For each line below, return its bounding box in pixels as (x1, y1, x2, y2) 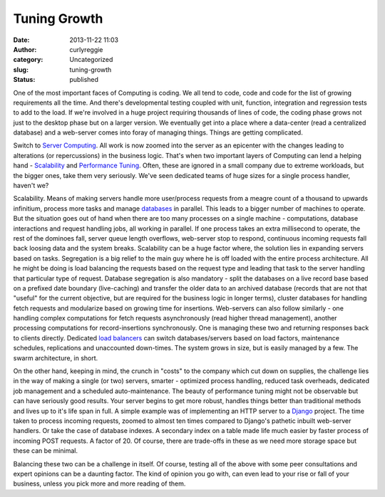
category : (13, 56, 43, 64)
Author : (13, 45, 37, 53)
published (69, 75, 99, 84)
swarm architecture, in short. (13, 353, 98, 362)
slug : (13, 65, 29, 74)
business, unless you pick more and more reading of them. (13, 479, 186, 488)
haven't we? (13, 182, 49, 190)
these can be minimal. (13, 446, 78, 455)
